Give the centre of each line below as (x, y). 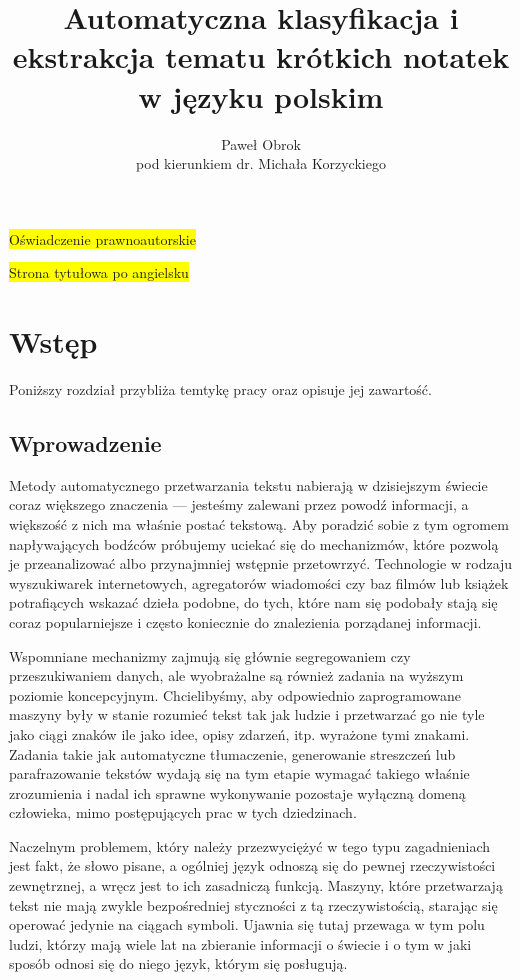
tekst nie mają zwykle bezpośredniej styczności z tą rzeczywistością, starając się (253, 904)
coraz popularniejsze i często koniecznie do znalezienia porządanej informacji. (245, 621)
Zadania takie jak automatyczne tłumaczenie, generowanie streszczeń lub (232, 753)
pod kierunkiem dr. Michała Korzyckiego (261, 163)
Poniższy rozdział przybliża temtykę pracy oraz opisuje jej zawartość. (220, 389)
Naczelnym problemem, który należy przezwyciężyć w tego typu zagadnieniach (250, 845)
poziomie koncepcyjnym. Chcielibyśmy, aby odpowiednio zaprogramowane (235, 694)
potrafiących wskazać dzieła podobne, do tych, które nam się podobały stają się (253, 602)
